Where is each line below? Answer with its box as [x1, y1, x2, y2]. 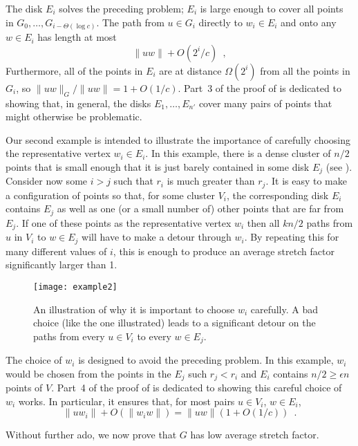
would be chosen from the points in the [6, 366, 171, 380]
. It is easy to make [265, 174, 347, 188]
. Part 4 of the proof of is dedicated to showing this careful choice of [51, 380, 342, 395]
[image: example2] [33, 281, 117, 292]
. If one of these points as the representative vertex [16, 215, 232, 230]
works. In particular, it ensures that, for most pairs [18, 393, 235, 408]
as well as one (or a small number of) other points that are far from [57, 201, 344, 216]
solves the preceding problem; [59, 1, 184, 15]
